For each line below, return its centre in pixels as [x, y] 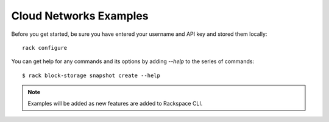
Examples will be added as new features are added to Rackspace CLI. [115, 103]
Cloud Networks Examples [80, 16]
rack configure [45, 48]
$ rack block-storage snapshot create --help [91, 75]
